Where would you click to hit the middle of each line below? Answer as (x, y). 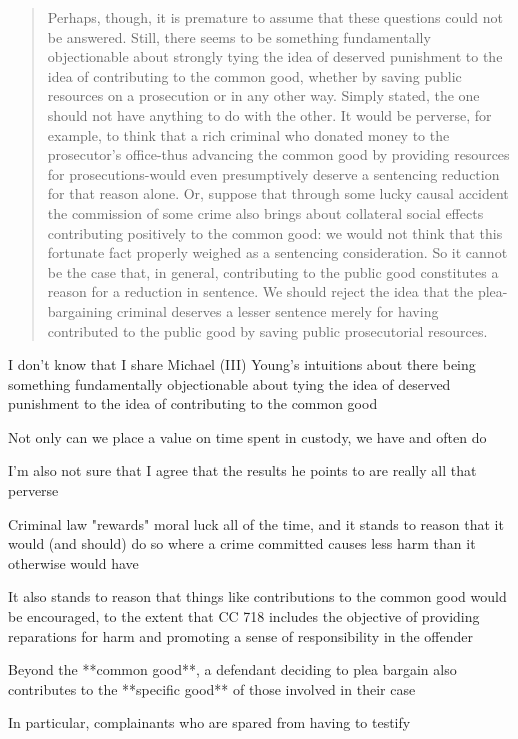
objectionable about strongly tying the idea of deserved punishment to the (275, 56)
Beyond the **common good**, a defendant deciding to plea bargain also (232, 669)
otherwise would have (73, 562)
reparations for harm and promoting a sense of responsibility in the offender (241, 635)
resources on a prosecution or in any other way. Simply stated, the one (263, 95)
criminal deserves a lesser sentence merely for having (278, 310)
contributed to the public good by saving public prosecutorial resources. (267, 330)
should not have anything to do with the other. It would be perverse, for (269, 114)
